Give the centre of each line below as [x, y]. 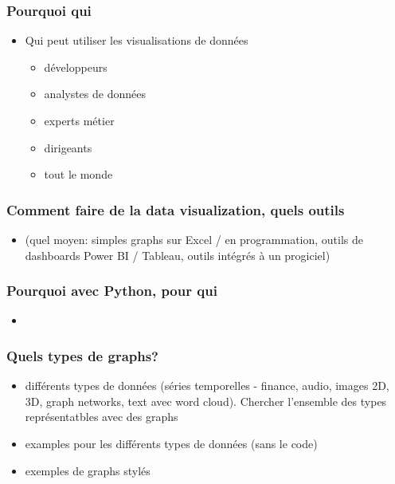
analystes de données [95, 94]
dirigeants [68, 147]
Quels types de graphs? [82, 355]
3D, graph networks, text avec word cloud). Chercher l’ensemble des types [206, 401]
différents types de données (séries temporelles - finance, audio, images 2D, [207, 386]
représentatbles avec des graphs [102, 417]
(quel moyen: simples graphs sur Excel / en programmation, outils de [194, 239]
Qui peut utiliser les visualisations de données [137, 40]
